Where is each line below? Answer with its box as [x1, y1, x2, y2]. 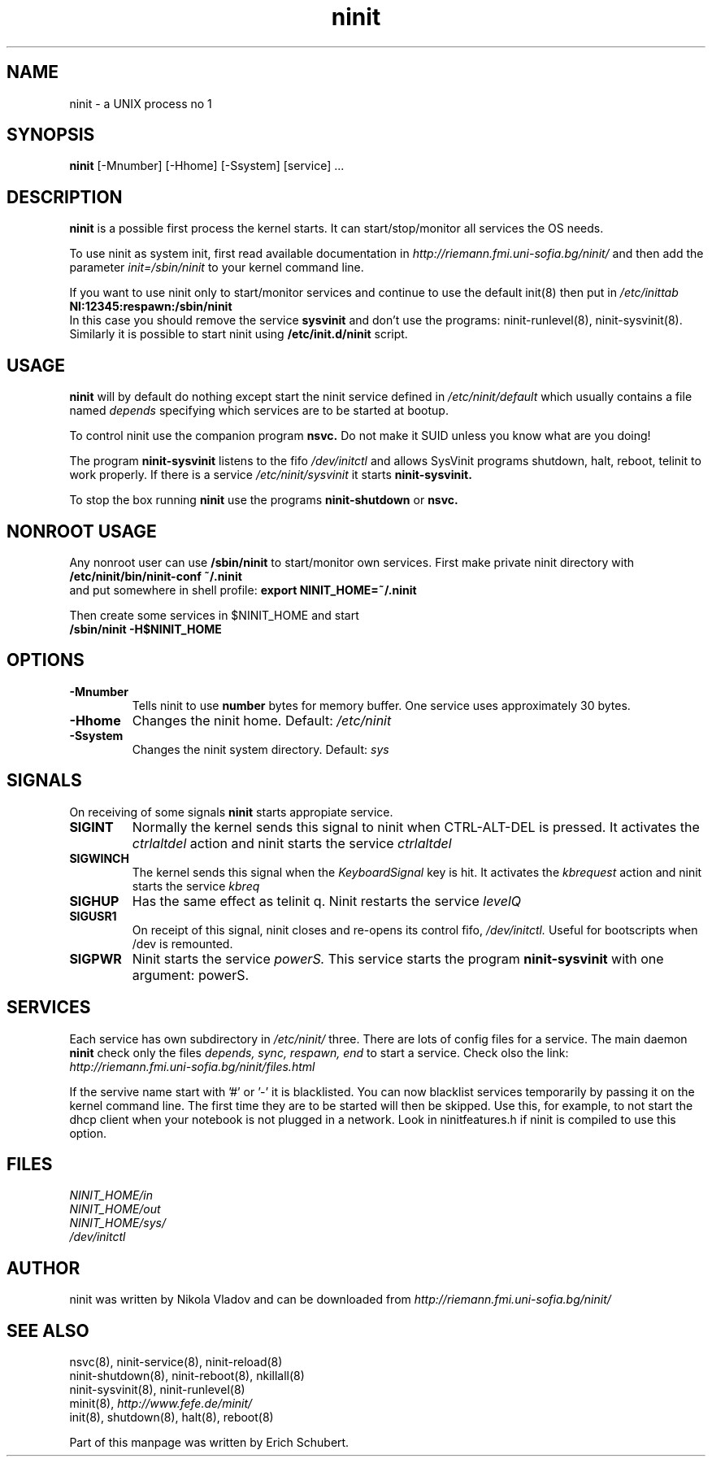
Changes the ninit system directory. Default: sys [132, 742, 389, 756]
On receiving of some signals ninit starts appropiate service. [69, 804, 393, 819]
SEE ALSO [7, 1320, 89, 1341]
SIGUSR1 [69, 908, 117, 923]
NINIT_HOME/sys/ [69, 1216, 167, 1230]
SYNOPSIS [7, 124, 95, 146]
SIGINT [69, 818, 114, 835]
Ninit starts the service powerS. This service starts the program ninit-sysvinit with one [132, 950, 664, 967]
